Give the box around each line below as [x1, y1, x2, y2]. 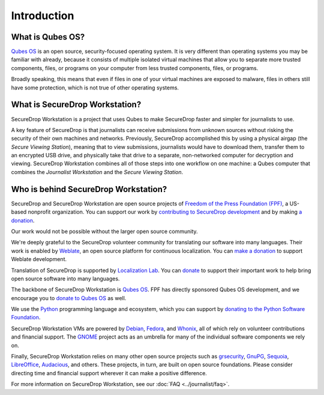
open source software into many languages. [11, 275, 120, 282]
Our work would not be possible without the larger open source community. [11, 228, 198, 235]
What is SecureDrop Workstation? [11, 100, 142, 110]
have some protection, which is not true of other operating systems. [11, 84, 179, 91]
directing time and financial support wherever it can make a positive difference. [11, 369, 207, 376]
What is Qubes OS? [11, 32, 85, 42]
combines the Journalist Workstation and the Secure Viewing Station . [11, 168, 184, 175]
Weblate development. [11, 256, 67, 263]
